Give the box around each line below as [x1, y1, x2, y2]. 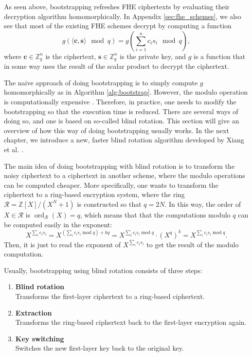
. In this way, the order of [164, 198, 241, 209]
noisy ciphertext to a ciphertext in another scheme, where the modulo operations [4, 170, 245, 180]
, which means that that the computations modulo [80, 209, 231, 219]
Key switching [15, 333, 64, 343]
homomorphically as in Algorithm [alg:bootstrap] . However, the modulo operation [4, 87, 248, 97]
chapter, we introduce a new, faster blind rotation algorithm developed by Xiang [4, 135, 244, 145]
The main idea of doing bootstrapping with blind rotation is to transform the [4, 160, 235, 171]
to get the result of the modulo [146, 239, 239, 249]
